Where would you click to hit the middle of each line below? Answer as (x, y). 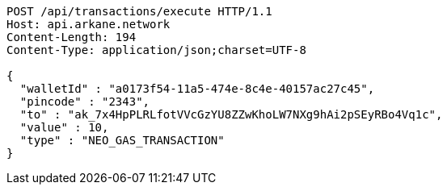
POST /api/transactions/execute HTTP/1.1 (139, 11)
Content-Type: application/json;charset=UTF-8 (156, 50)
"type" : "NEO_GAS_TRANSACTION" (122, 140)
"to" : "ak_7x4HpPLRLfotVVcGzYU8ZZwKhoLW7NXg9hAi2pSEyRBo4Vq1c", (231, 114)
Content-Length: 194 (72, 37)
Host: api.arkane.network (89, 24)
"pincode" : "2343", (85, 102)
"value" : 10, (64, 127)
